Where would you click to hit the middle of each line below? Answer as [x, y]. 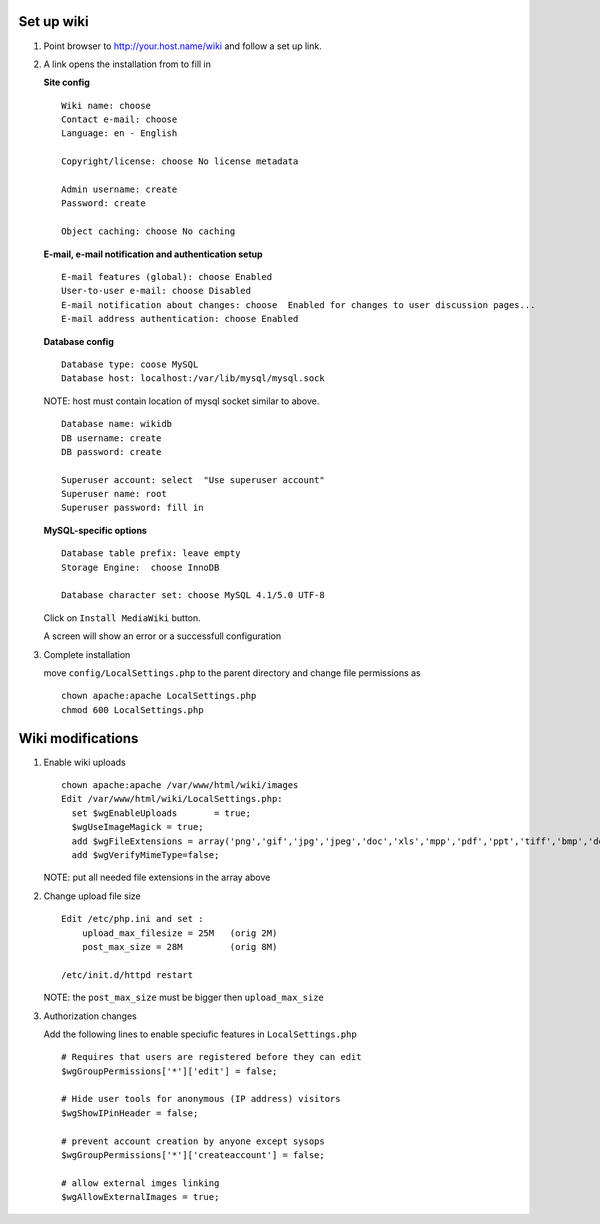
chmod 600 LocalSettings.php [132, 709]
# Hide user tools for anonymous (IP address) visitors [201, 1099]
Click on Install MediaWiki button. [122, 617]
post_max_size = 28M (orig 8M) [179, 946]
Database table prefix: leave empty [151, 553]
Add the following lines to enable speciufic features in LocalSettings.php [200, 1034]
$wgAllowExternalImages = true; [140, 1197]
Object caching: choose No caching [148, 231]
